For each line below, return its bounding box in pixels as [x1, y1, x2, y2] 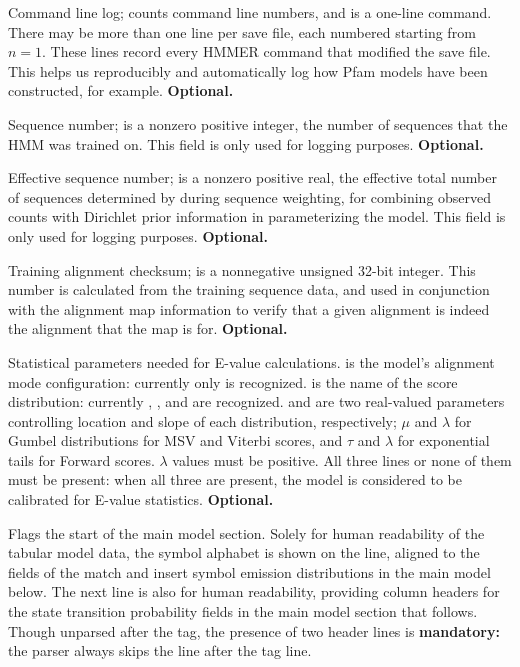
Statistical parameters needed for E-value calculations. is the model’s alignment [8, 351, 495, 372]
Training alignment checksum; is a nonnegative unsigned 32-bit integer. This [8, 259, 476, 280]
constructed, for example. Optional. [8, 80, 234, 101]
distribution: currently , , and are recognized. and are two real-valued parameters [8, 391, 505, 412]
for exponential [397, 430, 490, 451]
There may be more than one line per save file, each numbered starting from [8, 21, 476, 42]
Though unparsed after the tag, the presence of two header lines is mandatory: [8, 620, 500, 641]
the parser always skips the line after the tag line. [8, 640, 312, 661]
